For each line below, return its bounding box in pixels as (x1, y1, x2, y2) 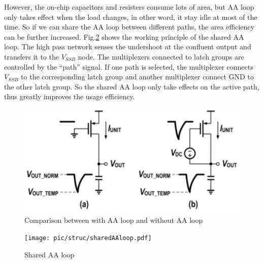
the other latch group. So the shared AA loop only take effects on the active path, (4, 81, 259, 92)
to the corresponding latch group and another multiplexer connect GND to (21, 71, 254, 82)
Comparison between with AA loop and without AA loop (24, 215, 203, 225)
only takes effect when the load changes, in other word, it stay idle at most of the (4, 11, 257, 22)
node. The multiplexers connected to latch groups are (78, 51, 244, 62)
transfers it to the (4, 51, 59, 62)
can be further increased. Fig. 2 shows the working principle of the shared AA (4, 31, 244, 42)
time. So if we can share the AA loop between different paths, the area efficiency (4, 21, 254, 32)
